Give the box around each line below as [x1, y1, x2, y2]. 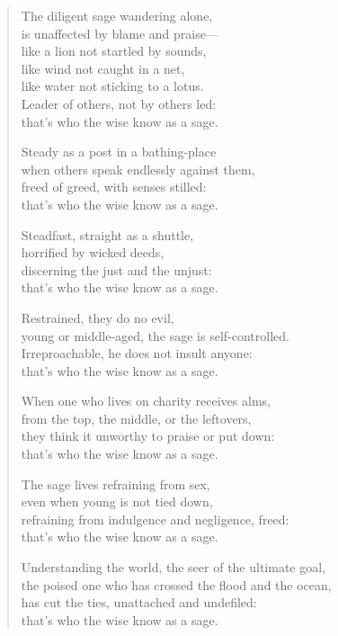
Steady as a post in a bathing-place [21, 142, 217, 161]
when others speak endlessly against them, [21, 159, 255, 178]
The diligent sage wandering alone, [21, 6, 213, 24]
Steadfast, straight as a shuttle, [21, 225, 194, 244]
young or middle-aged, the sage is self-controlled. [21, 326, 289, 345]
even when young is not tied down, [21, 492, 213, 511]
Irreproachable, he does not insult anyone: [21, 344, 253, 363]
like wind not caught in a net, [21, 58, 185, 77]
